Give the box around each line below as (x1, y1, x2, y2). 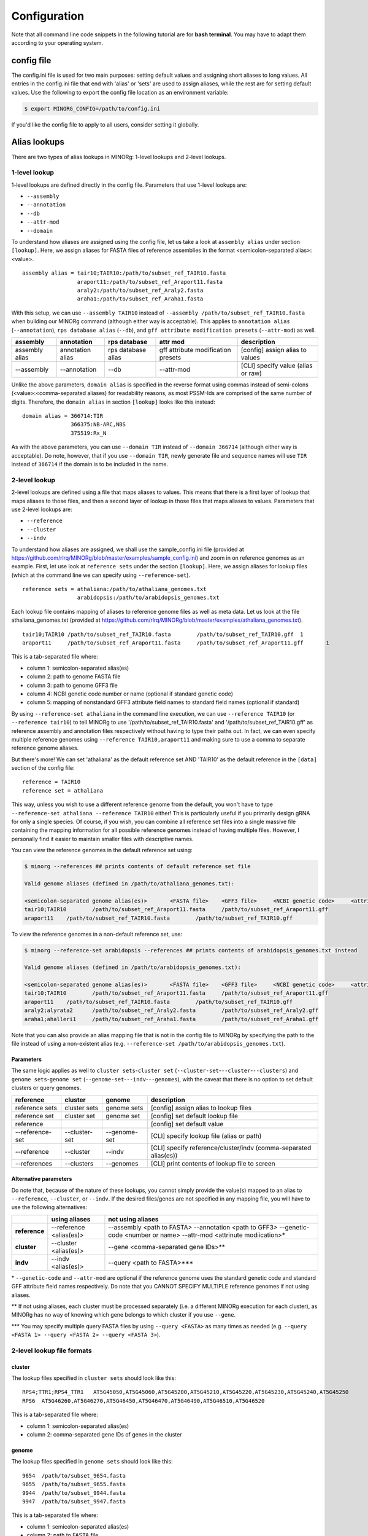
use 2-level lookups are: (11, 506, 73, 513)
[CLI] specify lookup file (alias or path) (150, 1131, 262, 1140)
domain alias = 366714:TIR (22, 412, 104, 420)
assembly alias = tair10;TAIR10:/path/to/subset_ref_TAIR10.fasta (22, 270, 226, 276)
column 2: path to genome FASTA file (26, 673, 121, 680)
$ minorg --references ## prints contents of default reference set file (24, 863, 251, 870)
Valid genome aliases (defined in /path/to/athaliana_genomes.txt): (24, 880, 235, 887)
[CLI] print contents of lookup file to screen (150, 1159, 275, 1167)
